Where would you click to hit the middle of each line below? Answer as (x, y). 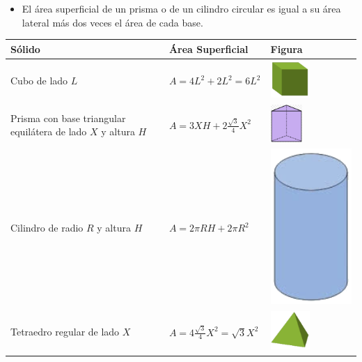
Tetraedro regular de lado (65, 332)
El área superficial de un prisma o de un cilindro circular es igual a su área (181, 8)
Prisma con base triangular (68, 118)
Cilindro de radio (47, 228)
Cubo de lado (39, 80)
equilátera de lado (49, 131)
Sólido (25, 48)
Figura (286, 48)
